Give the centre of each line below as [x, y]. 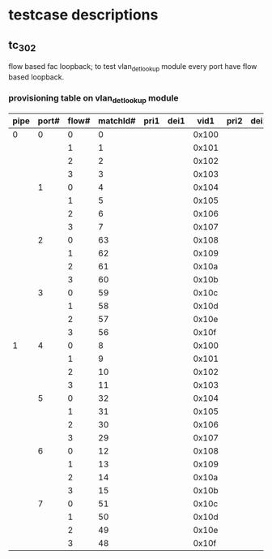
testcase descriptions [83, 15]
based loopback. [36, 77]
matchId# [117, 121]
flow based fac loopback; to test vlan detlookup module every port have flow [133, 67]
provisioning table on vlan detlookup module [93, 99]
